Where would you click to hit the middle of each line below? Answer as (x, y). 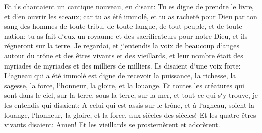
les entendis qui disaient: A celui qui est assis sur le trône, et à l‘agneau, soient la (129, 105)
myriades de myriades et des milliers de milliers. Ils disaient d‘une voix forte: (122, 65)
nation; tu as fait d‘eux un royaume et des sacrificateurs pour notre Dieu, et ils (126, 36)
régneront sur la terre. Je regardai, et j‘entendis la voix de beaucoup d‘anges (122, 46)
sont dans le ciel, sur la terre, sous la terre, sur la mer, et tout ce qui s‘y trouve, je (131, 95)
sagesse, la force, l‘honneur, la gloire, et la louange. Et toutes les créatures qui (124, 85)
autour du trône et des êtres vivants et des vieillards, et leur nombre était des (124, 55)
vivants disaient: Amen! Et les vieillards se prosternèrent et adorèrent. (112, 125)
